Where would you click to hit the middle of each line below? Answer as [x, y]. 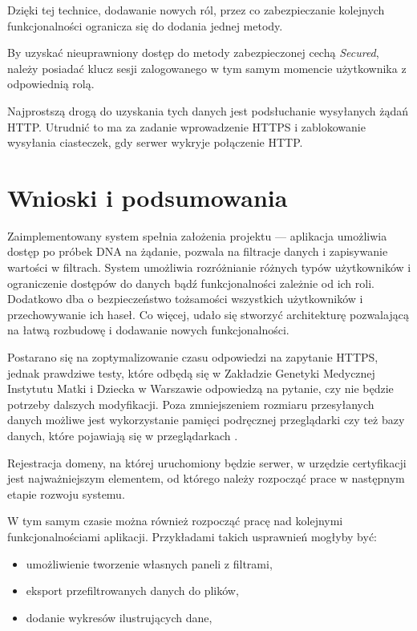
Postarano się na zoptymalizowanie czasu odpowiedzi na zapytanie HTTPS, [193, 357]
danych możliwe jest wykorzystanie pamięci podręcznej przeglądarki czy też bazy [206, 420]
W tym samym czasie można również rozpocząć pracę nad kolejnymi [175, 521]
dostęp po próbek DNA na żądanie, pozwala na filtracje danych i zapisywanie [198, 251]
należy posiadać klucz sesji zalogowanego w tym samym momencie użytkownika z [207, 68]
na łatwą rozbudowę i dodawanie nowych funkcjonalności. [148, 330]
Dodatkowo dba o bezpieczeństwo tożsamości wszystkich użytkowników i [185, 299]
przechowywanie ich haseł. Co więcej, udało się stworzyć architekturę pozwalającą [208, 314]
